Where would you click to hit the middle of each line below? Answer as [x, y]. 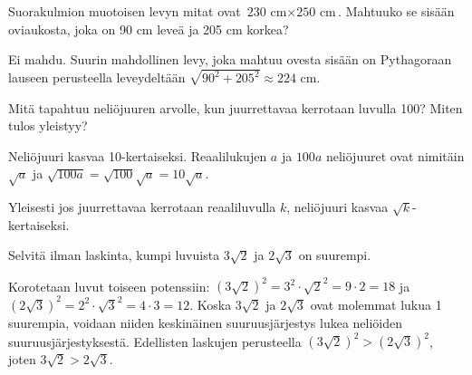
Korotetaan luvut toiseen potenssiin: [109, 286]
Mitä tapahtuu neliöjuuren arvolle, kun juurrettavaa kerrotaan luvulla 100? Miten [236, 107]
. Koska [211, 304]
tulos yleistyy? [48, 125]
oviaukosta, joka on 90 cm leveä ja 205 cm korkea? [149, 29]
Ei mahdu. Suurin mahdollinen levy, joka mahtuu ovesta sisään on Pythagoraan [230, 59]
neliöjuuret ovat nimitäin [395, 155]
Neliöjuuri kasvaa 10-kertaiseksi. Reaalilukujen [138, 155]
